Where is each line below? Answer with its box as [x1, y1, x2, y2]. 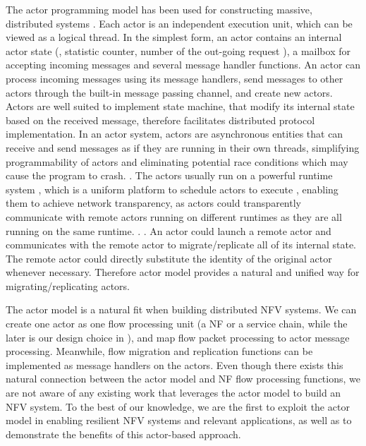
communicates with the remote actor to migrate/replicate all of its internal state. [6, 237, 356, 252]
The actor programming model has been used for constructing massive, [6, 2, 312, 16]
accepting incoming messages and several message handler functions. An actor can [6, 57, 361, 72]
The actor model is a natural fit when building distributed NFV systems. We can [6, 302, 357, 317]
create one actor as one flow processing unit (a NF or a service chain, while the [6, 316, 348, 331]
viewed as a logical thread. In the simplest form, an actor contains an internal [6, 30, 342, 44]
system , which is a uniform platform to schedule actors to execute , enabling [6, 181, 338, 196]
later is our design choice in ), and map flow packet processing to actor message [6, 330, 350, 344]
